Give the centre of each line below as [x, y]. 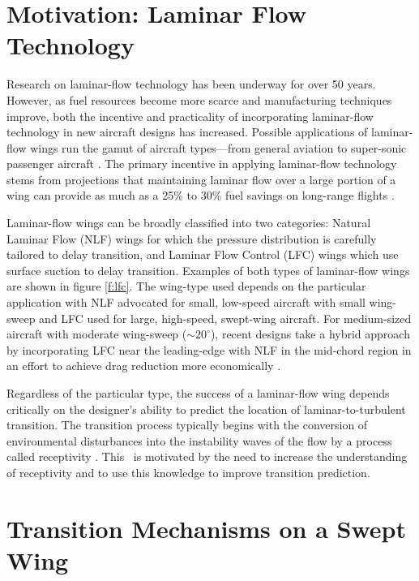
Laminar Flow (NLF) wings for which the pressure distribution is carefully [192, 238]
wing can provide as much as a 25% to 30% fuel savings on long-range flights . [201, 195]
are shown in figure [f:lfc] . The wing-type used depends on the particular [186, 286]
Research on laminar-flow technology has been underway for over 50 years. [191, 84]
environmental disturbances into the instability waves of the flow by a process [199, 440]
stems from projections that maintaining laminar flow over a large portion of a [201, 179]
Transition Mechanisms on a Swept [206, 528]
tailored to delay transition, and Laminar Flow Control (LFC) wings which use [203, 254]
